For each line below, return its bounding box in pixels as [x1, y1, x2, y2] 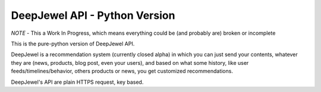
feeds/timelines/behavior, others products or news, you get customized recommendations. [11, 68, 233, 75]
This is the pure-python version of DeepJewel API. [11, 40, 135, 47]
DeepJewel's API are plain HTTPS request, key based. [11, 78, 144, 86]
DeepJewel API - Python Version [11, 9, 175, 22]
